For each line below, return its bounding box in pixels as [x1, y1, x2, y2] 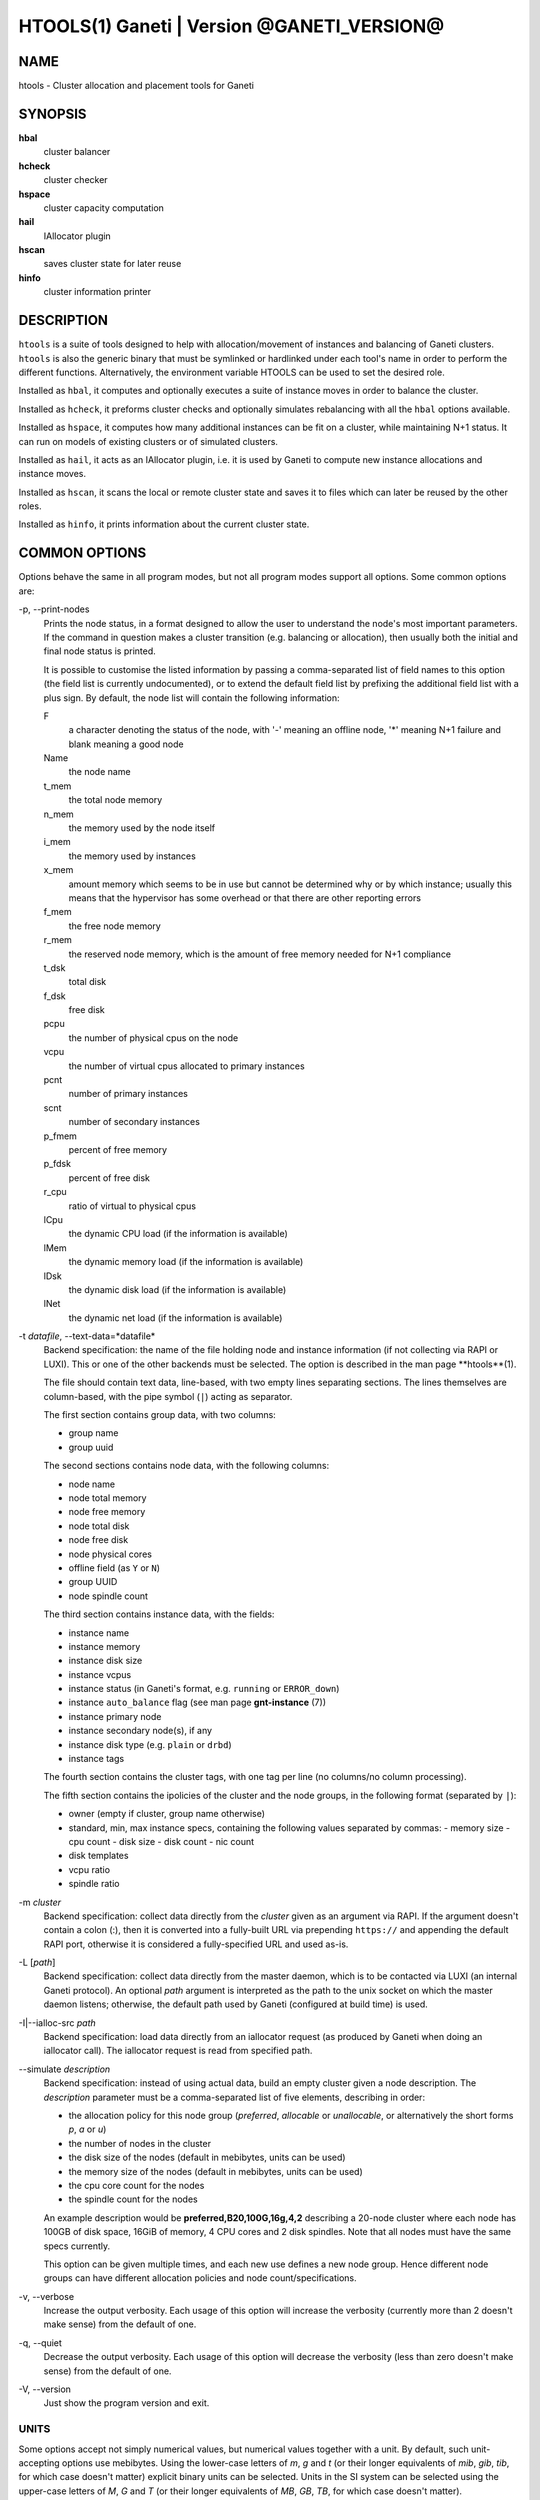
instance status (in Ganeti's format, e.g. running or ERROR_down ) [68, 1683, 340, 1695]
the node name [68, 766, 131, 778]
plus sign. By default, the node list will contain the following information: [43, 691, 340, 704]
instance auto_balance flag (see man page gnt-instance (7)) [68, 1696, 327, 1709]
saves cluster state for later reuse [43, 258, 182, 270]
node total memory [68, 1491, 147, 1504]
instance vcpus [68, 1668, 132, 1680]
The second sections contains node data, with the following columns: [43, 1460, 330, 1472]
